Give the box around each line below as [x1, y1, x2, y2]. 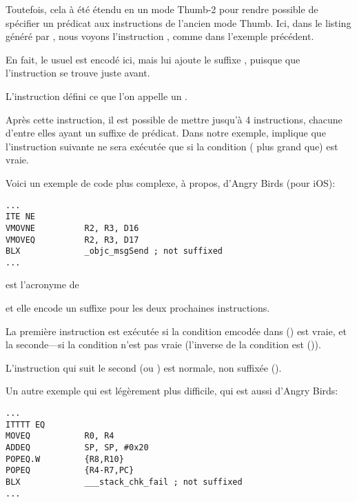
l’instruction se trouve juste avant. [6, 66, 150, 80]
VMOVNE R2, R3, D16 [6, 223, 139, 233]
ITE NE [6, 212, 35, 222]
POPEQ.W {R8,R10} [6, 454, 124, 464]
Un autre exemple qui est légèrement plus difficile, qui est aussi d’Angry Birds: [6, 383, 338, 398]
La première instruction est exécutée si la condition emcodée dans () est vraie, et [6, 323, 347, 338]
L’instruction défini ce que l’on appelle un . [6, 88, 188, 103]
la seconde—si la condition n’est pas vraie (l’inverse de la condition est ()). [6, 337, 321, 352]
